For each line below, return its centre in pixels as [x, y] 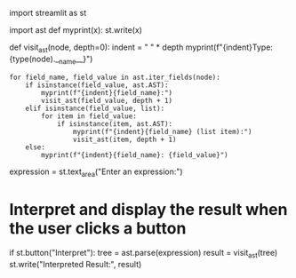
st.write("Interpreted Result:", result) [76, 265]
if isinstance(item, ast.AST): [115, 123]
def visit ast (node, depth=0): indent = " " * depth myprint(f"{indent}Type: [141, 48]
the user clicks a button [98, 228]
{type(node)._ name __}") [51, 60]
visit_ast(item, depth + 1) [124, 139]
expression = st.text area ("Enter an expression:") [96, 172]
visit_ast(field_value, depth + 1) [107, 100]
